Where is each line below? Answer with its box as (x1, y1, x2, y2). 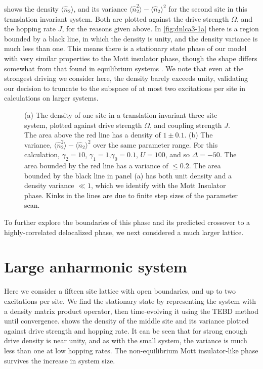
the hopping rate (4, 23, 56, 34)
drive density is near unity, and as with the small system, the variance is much (4, 335, 247, 346)
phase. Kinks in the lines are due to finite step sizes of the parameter (24, 190, 238, 200)
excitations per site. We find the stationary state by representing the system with (4, 295, 256, 306)
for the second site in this (168, 4, 247, 14)
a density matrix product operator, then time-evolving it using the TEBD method (4, 305, 258, 316)
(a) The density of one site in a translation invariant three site (24, 109, 217, 120)
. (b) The (184, 129, 213, 140)
